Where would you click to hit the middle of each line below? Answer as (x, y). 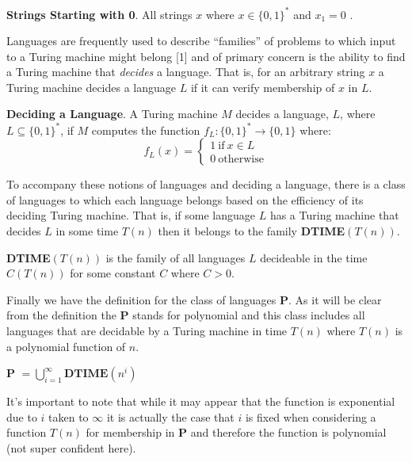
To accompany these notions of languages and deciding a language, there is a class (206, 184)
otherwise (241, 160)
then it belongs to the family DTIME (252, 230)
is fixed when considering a (311, 416)
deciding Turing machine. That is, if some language (131, 215)
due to (22, 416)
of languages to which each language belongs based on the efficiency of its (185, 199)
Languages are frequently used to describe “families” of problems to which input (201, 41)
